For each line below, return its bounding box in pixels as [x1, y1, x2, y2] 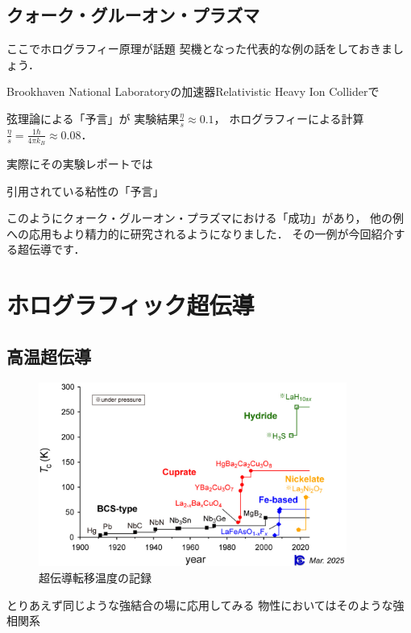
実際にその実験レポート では [6, 155, 153, 172]
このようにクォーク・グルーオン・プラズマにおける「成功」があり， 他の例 [6, 209, 405, 226]
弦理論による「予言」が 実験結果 [6, 110, 180, 126]
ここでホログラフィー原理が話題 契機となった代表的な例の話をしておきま [6, 40, 393, 57]
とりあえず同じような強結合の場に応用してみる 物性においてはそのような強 [6, 596, 405, 613]
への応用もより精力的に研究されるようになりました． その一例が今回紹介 [6, 225, 394, 242]
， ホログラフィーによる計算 [214, 110, 364, 126]
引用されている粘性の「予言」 [6, 182, 164, 199]
